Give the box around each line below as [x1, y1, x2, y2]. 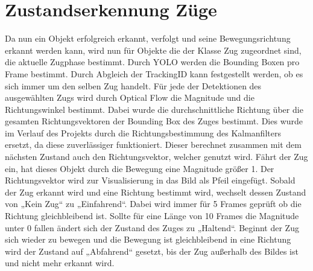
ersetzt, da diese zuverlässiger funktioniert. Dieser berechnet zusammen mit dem [5, 138, 302, 151]
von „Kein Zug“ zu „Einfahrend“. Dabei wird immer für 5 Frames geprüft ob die [5, 197, 302, 210]
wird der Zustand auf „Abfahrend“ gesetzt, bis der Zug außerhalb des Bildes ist [5, 244, 299, 257]
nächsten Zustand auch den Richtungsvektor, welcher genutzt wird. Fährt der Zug [5, 150, 308, 163]
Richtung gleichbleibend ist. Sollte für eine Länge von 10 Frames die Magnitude [5, 209, 299, 222]
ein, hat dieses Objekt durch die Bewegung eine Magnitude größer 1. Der [5, 162, 274, 174]
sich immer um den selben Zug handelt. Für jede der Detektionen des [5, 79, 262, 92]
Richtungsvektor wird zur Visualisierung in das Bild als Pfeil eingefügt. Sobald [5, 174, 296, 187]
